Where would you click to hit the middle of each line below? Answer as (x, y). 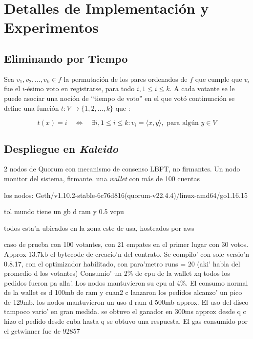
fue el (12, 88)
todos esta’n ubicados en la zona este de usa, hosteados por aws (99, 228)
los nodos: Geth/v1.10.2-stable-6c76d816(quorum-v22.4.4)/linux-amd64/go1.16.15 (126, 195)
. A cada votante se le (202, 88)
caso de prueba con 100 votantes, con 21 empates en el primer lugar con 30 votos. (126, 244)
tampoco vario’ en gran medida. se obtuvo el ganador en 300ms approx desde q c (125, 311)
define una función (32, 108)
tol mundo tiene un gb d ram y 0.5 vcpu (64, 211)
